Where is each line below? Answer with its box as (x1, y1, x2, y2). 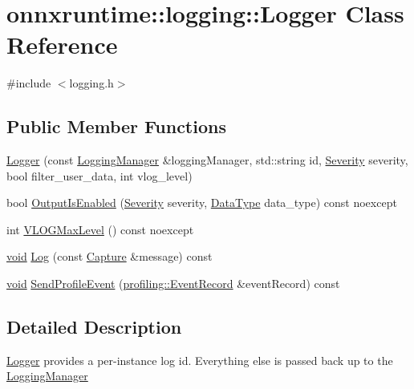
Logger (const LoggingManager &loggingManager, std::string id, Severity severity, (6, 152, 408, 168)
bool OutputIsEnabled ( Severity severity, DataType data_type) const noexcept (6, 194, 397, 211)
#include (6, 75, 51, 91)
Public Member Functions (6, 114, 226, 139)
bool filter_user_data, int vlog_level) (6, 167, 193, 184)
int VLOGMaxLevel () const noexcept (6, 221, 194, 237)
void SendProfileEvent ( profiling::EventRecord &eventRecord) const (6, 275, 340, 292)
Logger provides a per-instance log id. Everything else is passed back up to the (6, 351, 393, 368)
